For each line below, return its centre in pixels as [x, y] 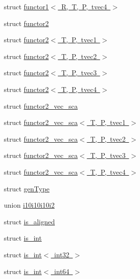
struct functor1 [26, 6]
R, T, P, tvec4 [84, 6]
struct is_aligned [30, 221]
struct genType [27, 188]
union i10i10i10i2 [29, 205]
